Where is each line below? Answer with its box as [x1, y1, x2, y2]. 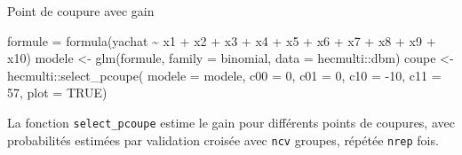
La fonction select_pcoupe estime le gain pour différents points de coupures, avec [7, 112, 455, 131]
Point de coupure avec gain [7, 2, 155, 19]
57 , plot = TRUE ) [7, 83, 108, 102]
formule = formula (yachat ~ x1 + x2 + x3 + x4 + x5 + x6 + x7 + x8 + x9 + [7, 31, 436, 50]
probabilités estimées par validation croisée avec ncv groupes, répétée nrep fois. [7, 130, 439, 149]
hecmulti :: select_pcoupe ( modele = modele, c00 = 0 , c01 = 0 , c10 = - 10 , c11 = [7, 66, 442, 84]
